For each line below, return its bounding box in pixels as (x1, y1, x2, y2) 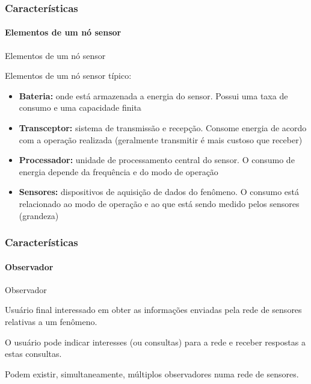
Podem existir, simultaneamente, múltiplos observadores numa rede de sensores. (5, 367, 299, 380)
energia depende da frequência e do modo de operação (19, 165, 218, 178)
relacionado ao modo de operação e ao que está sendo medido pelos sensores (19, 197, 300, 209)
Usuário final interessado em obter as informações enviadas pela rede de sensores (5, 303, 302, 316)
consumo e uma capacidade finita (19, 101, 141, 114)
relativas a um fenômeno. (5, 315, 97, 327)
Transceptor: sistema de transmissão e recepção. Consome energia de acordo (19, 122, 307, 134)
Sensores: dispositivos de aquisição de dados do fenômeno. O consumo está (19, 185, 299, 198)
